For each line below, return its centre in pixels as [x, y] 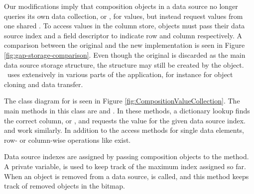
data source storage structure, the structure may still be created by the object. [124, 64]
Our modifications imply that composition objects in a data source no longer [121, 6]
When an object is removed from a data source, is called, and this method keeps [127, 176]
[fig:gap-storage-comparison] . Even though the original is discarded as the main [125, 54]
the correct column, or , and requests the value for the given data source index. [125, 120]
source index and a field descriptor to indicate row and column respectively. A [123, 35]
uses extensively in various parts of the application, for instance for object [120, 74]
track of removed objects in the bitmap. [64, 186]
